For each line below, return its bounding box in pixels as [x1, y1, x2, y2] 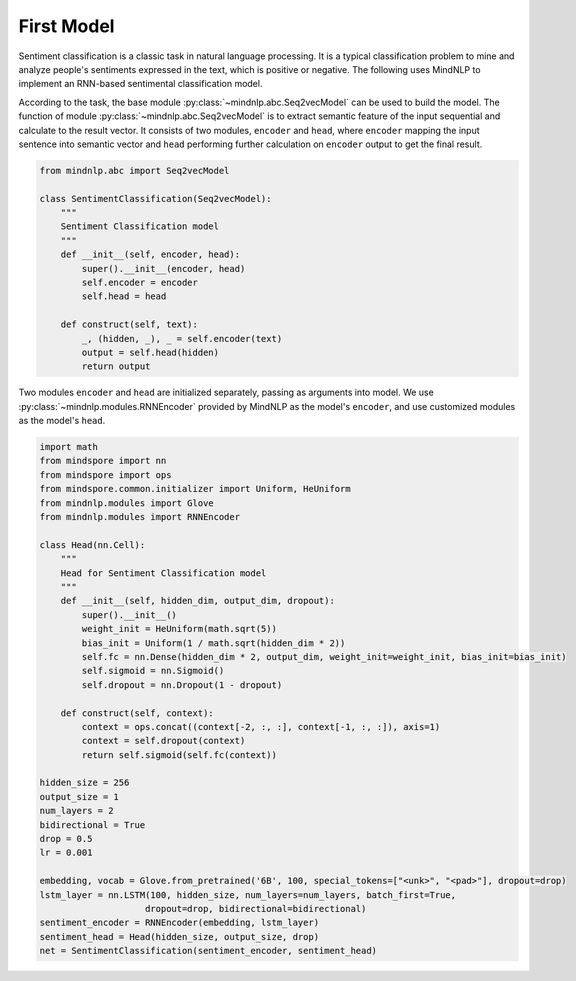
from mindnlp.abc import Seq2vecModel [39, 165, 230, 176]
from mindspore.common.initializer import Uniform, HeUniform [39, 483, 351, 495]
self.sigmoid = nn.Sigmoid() [81, 665, 225, 677]
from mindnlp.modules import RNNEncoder [39, 511, 240, 523]
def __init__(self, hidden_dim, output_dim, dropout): [60, 595, 335, 607]
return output [81, 361, 151, 372]
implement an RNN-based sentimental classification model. [18, 78, 263, 90]
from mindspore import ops [39, 469, 172, 480]
